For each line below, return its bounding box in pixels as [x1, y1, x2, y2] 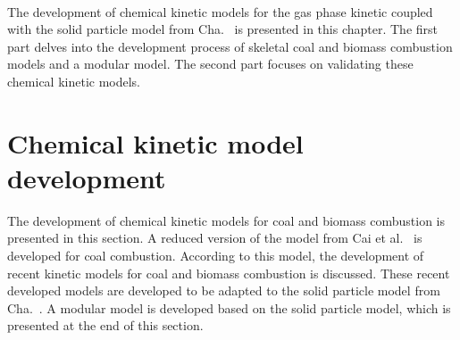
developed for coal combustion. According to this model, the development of [7, 246, 424, 265]
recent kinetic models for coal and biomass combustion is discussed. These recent [7, 263, 450, 282]
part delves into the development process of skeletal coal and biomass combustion [7, 37, 453, 55]
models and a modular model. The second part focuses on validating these [7, 54, 414, 73]
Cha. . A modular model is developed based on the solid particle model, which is [7, 298, 451, 317]
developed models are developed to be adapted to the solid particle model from [7, 281, 440, 300]
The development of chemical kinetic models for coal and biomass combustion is [7, 211, 445, 229]
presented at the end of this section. [7, 316, 204, 335]
